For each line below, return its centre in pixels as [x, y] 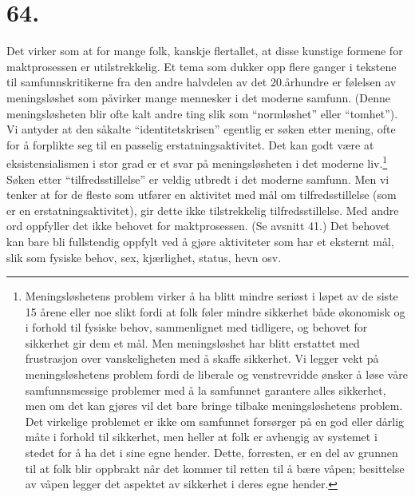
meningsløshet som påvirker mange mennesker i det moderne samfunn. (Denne [198, 97]
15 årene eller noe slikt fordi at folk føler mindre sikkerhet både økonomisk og [215, 311]
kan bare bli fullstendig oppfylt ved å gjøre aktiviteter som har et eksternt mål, [200, 241]
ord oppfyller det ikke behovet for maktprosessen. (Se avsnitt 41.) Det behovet [198, 226]
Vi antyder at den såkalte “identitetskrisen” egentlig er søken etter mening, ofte [201, 129]
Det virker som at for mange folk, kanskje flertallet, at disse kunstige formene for [205, 51]
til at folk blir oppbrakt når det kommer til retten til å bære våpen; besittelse [215, 468]
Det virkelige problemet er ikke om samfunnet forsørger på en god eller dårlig [215, 421]
